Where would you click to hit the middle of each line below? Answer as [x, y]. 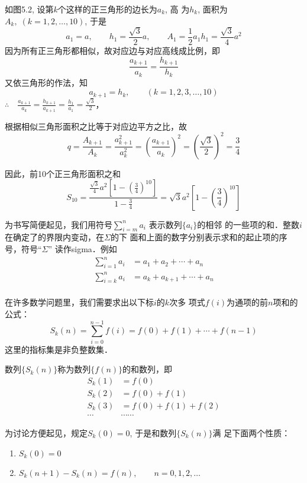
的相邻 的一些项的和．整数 [248, 224]
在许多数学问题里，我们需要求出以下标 [79, 302]
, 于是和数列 [153, 432]
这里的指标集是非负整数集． [59, 349]
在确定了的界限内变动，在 [54, 237]
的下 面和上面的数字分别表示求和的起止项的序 [199, 237]
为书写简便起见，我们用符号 [59, 224]
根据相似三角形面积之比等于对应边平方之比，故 [96, 126]
